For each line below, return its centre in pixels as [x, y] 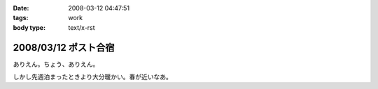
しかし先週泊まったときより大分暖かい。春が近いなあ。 [93, 77]
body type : [29, 27]
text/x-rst [82, 27]
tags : [21, 18]
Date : [21, 8]
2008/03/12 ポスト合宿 [64, 48]
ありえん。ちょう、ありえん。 [56, 64]
